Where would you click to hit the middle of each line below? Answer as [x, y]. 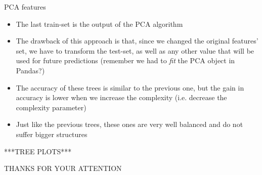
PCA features [25, 7]
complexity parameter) [51, 107]
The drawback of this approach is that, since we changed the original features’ [137, 41]
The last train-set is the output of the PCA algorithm [99, 24]
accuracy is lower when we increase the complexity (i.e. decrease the [121, 97]
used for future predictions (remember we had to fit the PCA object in [125, 60]
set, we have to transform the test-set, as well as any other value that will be [135, 50]
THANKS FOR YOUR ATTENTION [63, 168]
